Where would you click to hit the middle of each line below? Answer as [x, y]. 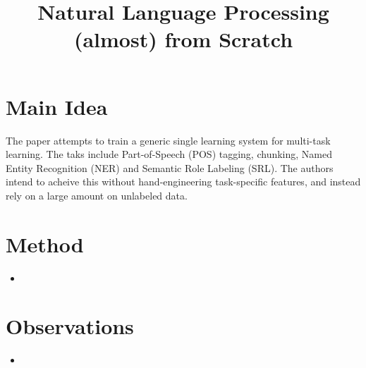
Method [45, 244]
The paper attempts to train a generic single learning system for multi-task [168, 140]
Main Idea [57, 106]
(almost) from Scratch [183, 39]
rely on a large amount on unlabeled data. [97, 195]
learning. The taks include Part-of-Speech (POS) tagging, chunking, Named [169, 154]
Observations [70, 326]
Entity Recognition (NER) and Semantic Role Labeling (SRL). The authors [170, 167]
